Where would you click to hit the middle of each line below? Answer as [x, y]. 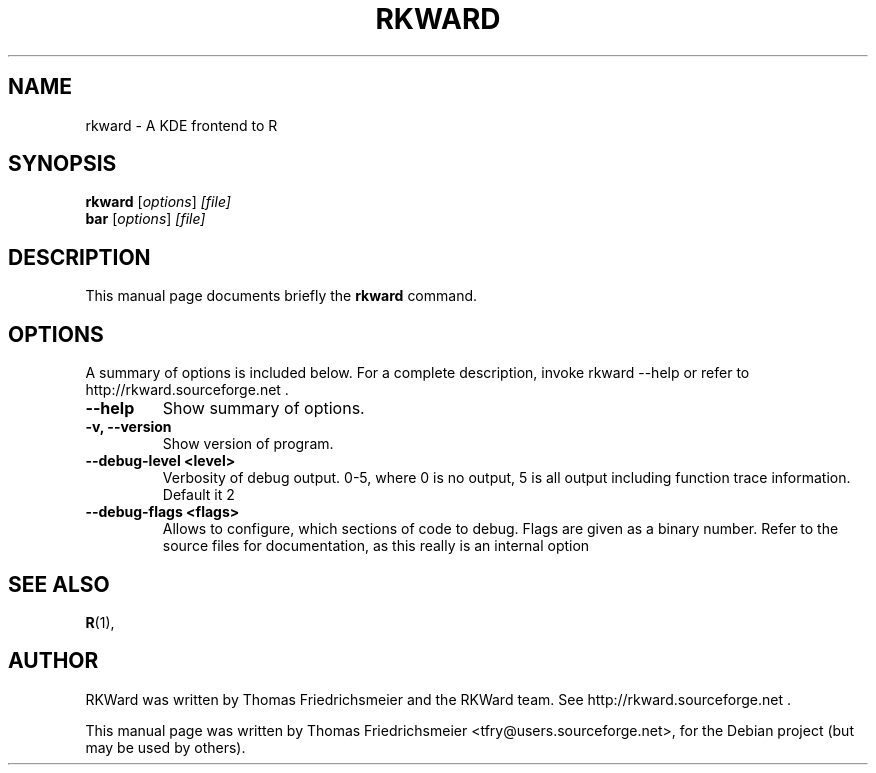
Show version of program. [248, 444]
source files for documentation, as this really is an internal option [376, 546]
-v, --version [128, 427]
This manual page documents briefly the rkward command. [281, 296]
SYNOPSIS [62, 164]
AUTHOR [53, 661]
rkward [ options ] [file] [158, 202]
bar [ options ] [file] [145, 219]
